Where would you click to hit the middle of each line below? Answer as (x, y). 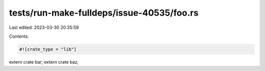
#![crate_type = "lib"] (48, 49)
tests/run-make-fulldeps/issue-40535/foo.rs (104, 13)
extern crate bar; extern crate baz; (44, 62)
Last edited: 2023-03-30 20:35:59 (44, 27)
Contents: (19, 36)
